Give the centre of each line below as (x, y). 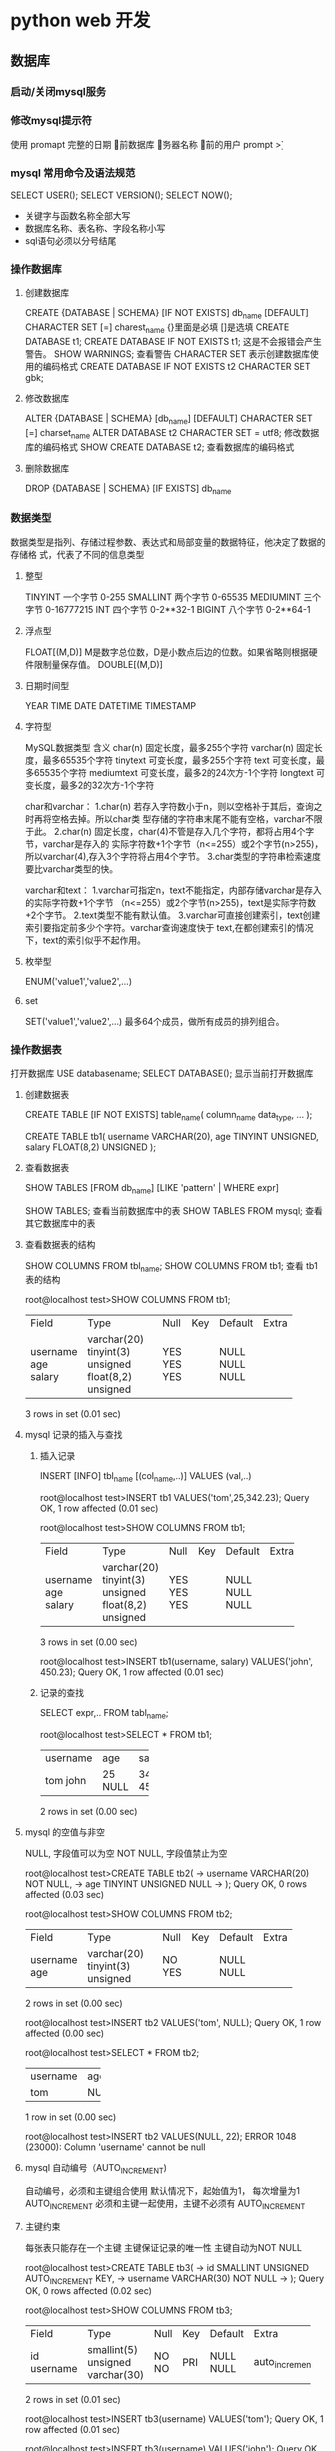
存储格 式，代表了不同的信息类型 (77, 554)
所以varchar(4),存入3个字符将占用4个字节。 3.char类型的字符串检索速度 (173, 856)
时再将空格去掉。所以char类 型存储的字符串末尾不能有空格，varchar (165, 818)
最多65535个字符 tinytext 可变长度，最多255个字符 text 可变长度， (179, 760)
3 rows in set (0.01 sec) (73, 1414)
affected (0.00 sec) (64, 2033)
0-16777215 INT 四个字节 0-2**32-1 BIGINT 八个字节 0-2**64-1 (177, 609)
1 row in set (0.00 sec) (70, 2117)
